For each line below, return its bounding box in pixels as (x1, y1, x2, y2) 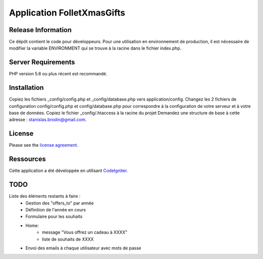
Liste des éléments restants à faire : (9, 193, 80, 199)
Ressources (9, 155, 46, 163)
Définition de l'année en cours (25, 207, 86, 212)
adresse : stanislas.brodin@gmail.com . (9, 117, 87, 122)
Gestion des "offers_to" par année (25, 200, 94, 206)
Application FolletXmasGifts (9, 7, 125, 18)
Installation (9, 84, 44, 92)
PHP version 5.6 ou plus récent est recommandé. (9, 71, 108, 77)
